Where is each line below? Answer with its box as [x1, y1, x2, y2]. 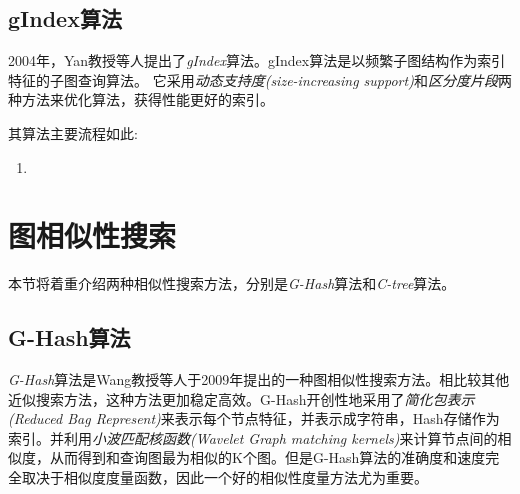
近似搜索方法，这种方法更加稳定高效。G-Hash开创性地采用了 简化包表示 [8, 388, 475, 409]
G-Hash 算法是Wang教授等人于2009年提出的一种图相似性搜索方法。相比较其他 [8, 369, 510, 390]
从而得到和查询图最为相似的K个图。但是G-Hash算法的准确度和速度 [49, 447, 486, 468]
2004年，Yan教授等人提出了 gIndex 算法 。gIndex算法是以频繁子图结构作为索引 [8, 50, 506, 71]
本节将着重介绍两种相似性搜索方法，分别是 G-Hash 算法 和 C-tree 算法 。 [8, 273, 456, 294]
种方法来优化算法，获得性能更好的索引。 [8, 89, 274, 110]
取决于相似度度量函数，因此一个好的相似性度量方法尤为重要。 [21, 467, 428, 488]
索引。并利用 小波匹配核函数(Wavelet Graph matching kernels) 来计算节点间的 [8, 427, 498, 448]
